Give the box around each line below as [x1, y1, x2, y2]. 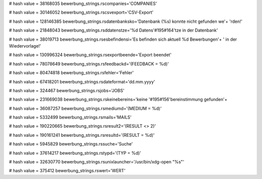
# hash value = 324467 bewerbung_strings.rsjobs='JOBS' [9, 87, 125, 93]
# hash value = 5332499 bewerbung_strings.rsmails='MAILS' [9, 114, 132, 120]
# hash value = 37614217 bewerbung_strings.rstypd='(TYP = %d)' [9, 150, 142, 156]
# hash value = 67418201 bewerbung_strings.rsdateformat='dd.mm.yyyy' [9, 79, 155, 84]
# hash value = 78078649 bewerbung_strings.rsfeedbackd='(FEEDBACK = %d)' [9, 61, 169, 66]
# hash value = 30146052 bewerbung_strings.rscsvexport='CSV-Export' [9, 10, 154, 16]
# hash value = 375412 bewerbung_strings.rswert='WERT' [9, 168, 126, 174]
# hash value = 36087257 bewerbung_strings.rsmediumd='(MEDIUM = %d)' [9, 105, 162, 111]
